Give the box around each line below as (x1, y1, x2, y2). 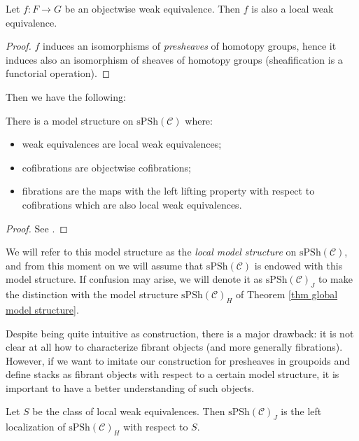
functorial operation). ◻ (6, 66, 111, 80)
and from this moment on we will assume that (6, 258, 204, 272)
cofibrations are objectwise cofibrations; (22, 160, 191, 174)
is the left (281, 404, 322, 419)
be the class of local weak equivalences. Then (32, 404, 225, 419)
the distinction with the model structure (6, 287, 178, 302)
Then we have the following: (6, 89, 126, 104)
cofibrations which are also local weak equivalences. (22, 197, 242, 211)
